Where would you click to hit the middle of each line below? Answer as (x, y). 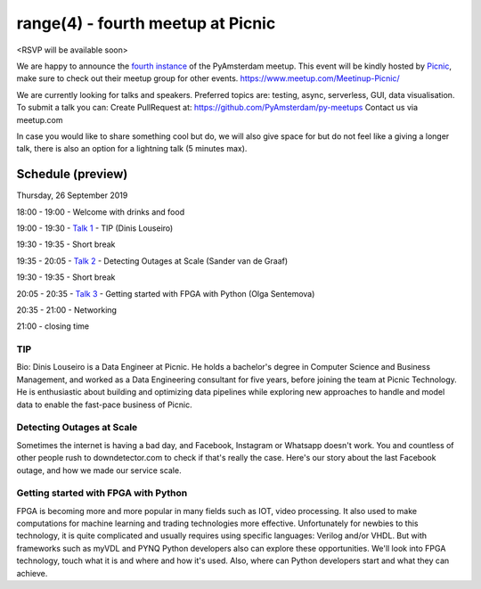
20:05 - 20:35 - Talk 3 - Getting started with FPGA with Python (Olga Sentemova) (166, 293)
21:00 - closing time (53, 326)
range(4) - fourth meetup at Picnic (146, 23)
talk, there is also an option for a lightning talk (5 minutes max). (132, 149)
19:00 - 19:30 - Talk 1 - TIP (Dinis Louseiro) (95, 228)
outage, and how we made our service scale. (99, 470)
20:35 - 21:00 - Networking (67, 310)
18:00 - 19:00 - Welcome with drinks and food (101, 212)
